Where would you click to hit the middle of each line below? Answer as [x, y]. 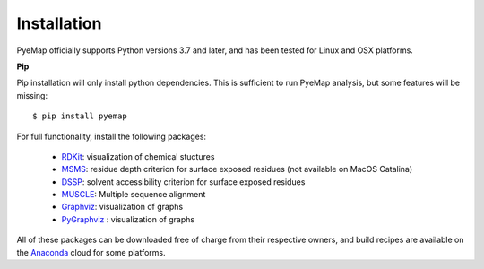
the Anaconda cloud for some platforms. [91, 252]
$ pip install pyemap [80, 116]
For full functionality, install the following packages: [111, 136]
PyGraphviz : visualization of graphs [128, 219]
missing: [32, 95]
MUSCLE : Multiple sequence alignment [134, 195]
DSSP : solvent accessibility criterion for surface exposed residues [183, 182]
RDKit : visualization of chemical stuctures [138, 156]
